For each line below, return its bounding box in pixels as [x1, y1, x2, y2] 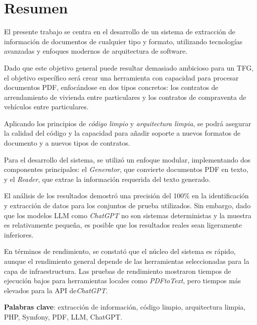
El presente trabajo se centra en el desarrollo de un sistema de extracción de [4, 26, 236, 37]
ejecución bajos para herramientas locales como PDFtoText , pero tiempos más [4, 275, 241, 286]
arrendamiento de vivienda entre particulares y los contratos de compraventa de [4, 91, 246, 102]
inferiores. [4, 229, 34, 240]
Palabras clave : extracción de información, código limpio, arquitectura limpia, [4, 302, 246, 312]
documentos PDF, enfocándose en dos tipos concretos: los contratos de [4, 82, 218, 92]
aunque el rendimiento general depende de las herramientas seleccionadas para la [4, 256, 250, 266]
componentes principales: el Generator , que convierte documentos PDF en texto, [4, 164, 249, 174]
